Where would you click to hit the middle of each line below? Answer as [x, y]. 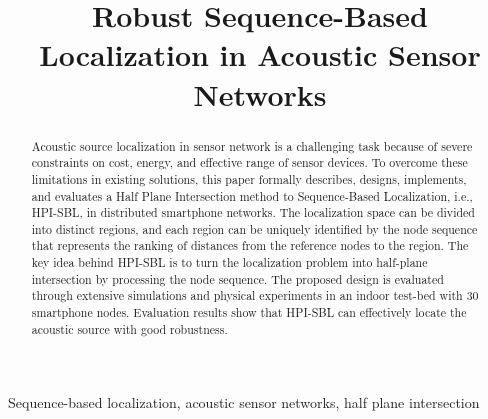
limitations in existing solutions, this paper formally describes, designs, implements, [249, 178]
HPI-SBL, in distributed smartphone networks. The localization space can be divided [253, 212]
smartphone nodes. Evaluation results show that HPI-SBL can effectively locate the [249, 312]
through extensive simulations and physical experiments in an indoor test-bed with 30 [255, 295]
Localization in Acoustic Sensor [260, 54]
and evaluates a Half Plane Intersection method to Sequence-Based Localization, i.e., [252, 195]
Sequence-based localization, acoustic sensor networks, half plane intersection [244, 402]
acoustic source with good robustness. [129, 328]
